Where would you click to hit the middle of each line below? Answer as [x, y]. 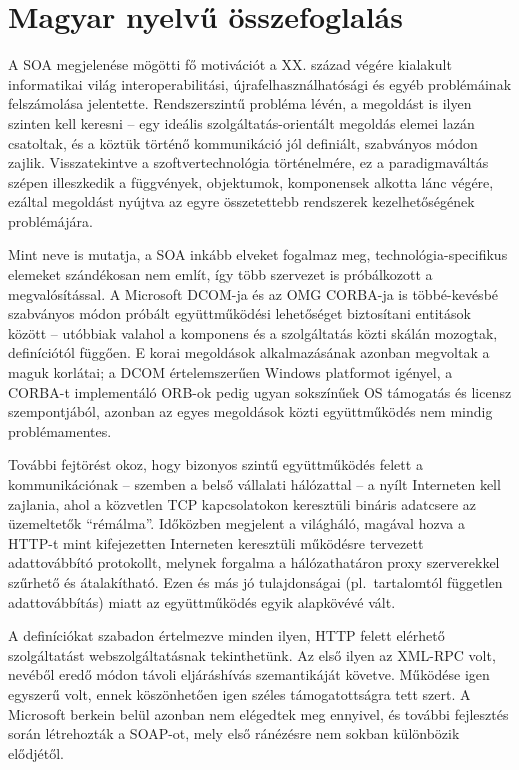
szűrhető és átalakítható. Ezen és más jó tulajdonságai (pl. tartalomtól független [255, 581]
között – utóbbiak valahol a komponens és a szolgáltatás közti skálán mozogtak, [253, 332]
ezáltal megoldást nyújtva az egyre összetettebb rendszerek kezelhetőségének [241, 201]
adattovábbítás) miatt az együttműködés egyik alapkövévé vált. [202, 601]
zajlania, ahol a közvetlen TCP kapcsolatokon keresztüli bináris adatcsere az [242, 503]
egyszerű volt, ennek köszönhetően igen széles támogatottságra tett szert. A [239, 693]
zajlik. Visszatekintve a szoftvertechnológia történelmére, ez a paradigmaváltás [248, 162]
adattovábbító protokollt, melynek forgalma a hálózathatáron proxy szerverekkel [254, 562]
